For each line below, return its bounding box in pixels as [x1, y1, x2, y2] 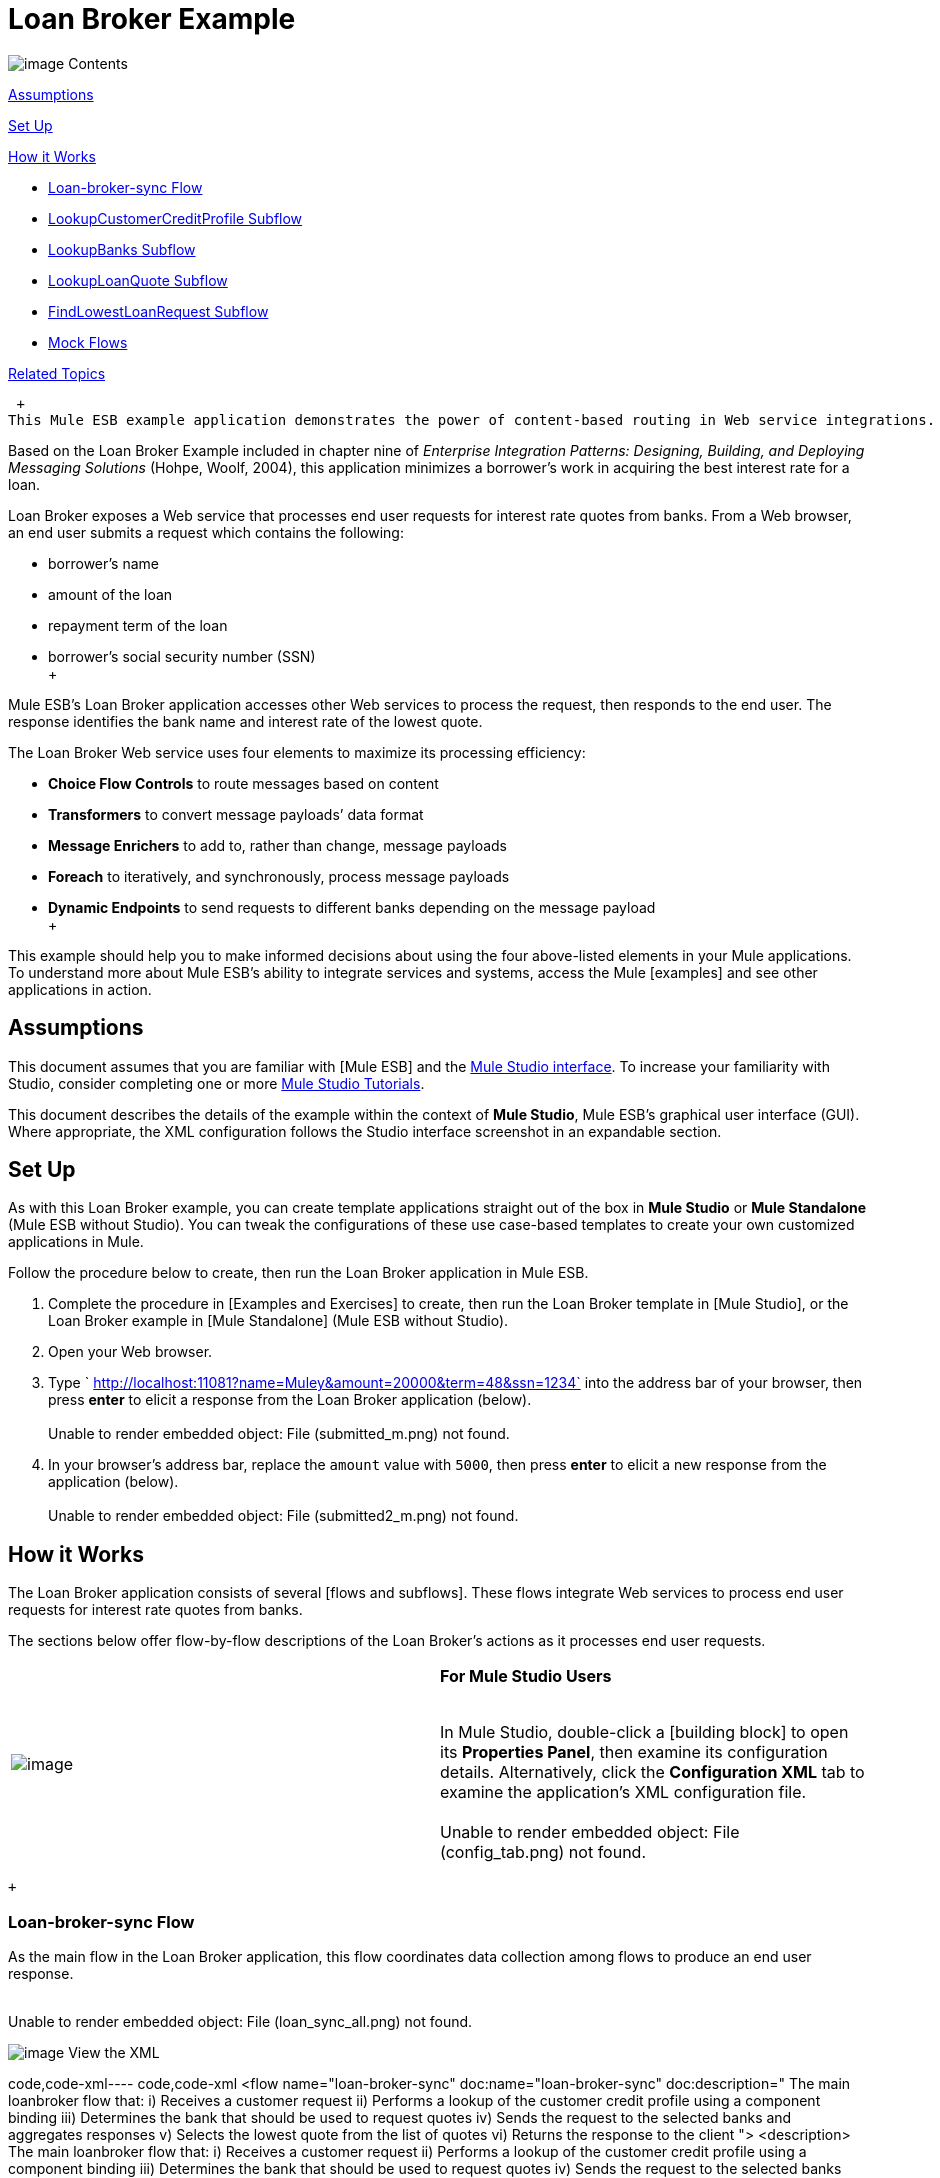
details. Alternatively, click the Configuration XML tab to [440, 1762, 865, 1783]
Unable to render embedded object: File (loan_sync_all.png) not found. [8, 2013, 473, 2031]
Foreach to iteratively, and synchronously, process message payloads [48, 867, 510, 885]
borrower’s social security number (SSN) [48, 647, 316, 665]
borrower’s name [48, 554, 159, 572]
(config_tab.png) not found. [440, 1842, 646, 1863]
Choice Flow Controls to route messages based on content [48, 774, 439, 792]
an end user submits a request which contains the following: [8, 523, 404, 541]
